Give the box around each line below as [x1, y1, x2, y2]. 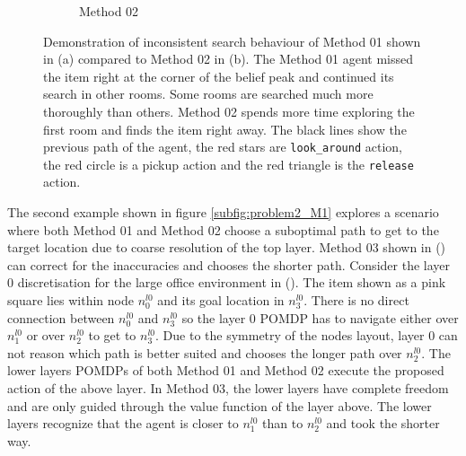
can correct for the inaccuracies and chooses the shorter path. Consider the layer [7, 255, 450, 274]
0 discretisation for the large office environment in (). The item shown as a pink [7, 273, 446, 292]
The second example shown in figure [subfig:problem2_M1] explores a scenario [7, 203, 439, 222]
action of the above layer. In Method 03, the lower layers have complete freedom [7, 379, 449, 397]
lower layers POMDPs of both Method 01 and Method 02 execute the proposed [7, 361, 444, 380]
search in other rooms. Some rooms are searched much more [43, 84, 374, 103]
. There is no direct [303, 291, 409, 310]
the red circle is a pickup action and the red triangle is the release [43, 154, 414, 173]
